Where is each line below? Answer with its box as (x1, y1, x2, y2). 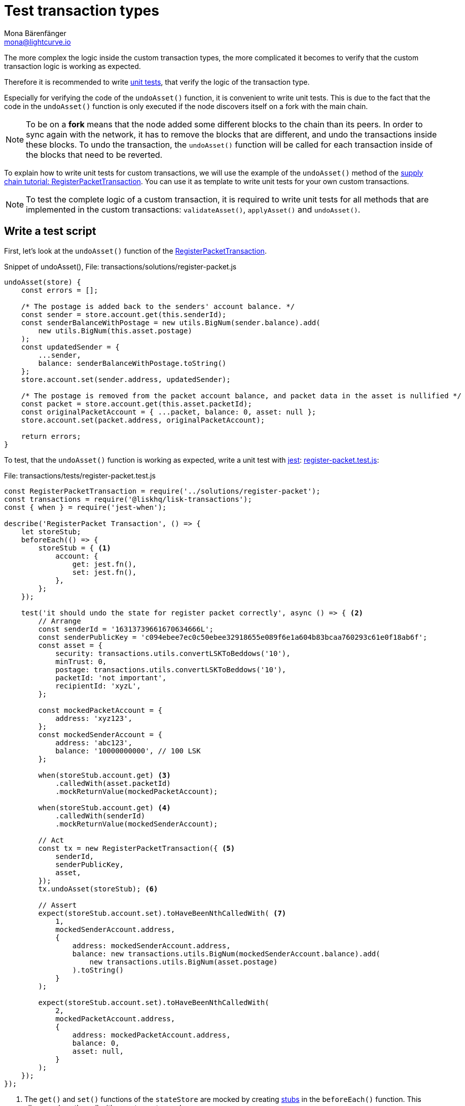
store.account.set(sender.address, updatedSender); (21, 375, 231, 384)
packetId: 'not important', (55, 673, 167, 682)
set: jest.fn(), (72, 568, 137, 576)
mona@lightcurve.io (4, 37, 71, 46)
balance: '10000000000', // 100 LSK (55, 746, 201, 755)
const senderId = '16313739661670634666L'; (38, 625, 214, 633)
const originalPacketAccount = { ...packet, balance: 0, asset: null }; (21, 407, 316, 416)
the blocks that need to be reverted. (26, 149, 163, 160)
